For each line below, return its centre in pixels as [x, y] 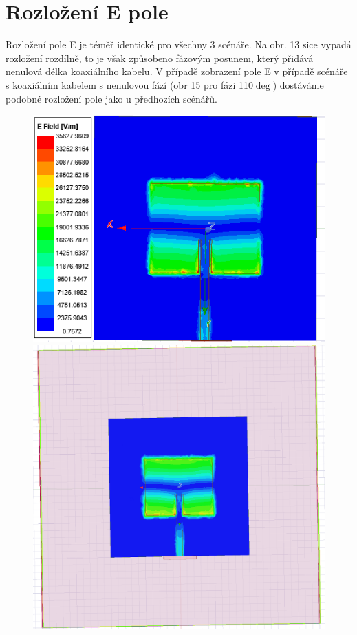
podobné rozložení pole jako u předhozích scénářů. [111, 98]
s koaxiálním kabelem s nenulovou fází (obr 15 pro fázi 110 [129, 84]
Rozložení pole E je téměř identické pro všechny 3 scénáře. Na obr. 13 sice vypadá [178, 44]
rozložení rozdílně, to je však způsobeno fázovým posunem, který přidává [160, 58]
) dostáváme [298, 84]
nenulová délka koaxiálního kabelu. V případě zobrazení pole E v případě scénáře [177, 71]
